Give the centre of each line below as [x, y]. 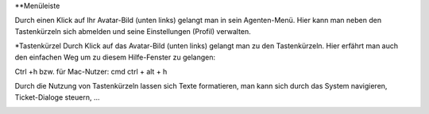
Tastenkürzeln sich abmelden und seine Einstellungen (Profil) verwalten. [133, 31]
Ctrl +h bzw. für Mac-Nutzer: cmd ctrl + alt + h [91, 71]
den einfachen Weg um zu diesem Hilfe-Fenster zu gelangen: [115, 57]
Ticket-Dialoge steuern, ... [57, 97]
